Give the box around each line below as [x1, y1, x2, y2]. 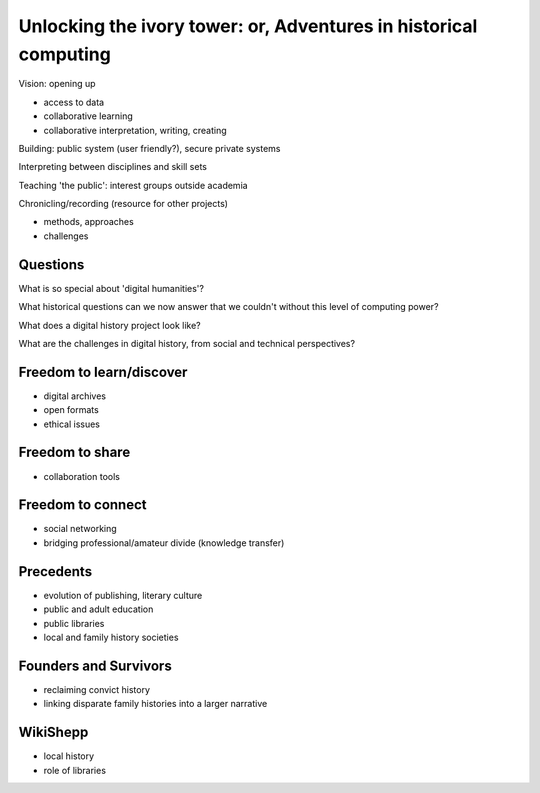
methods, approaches [43, 216, 134, 228]
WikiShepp [18, 724, 89, 741]
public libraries [43, 617, 105, 629]
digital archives [43, 390, 107, 402]
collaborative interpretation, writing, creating [43, 124, 227, 136]
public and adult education [43, 603, 154, 615]
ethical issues [43, 418, 100, 430]
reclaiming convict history [43, 683, 150, 695]
